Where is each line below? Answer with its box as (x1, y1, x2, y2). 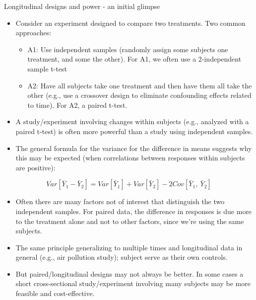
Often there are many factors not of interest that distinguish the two (15, 196, 225, 207)
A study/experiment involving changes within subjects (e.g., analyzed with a (15, 116, 249, 127)
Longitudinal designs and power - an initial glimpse (4, 1, 160, 11)
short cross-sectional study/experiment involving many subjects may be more (15, 278, 251, 289)
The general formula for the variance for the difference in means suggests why (15, 143, 252, 153)
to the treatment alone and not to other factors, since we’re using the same (15, 216, 244, 226)
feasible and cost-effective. (15, 288, 95, 299)
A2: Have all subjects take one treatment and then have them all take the (27, 80, 252, 90)
